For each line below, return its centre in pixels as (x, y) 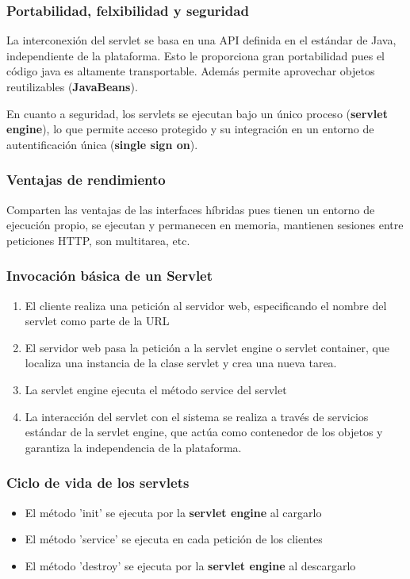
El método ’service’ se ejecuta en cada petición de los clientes (174, 539)
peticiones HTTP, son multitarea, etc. (98, 240)
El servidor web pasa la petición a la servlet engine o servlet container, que (207, 347)
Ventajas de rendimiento (86, 180)
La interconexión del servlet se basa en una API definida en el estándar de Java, (201, 40)
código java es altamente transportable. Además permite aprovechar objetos (191, 71)
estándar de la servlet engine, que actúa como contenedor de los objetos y (204, 432)
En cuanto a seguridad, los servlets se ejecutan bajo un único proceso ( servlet (197, 113)
